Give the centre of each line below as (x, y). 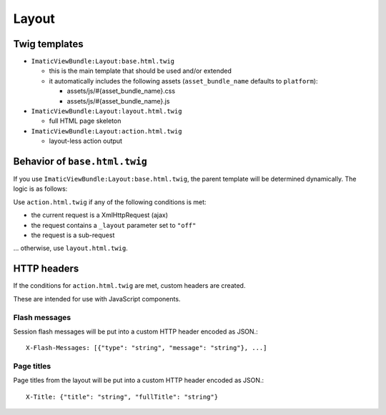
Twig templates (48, 44)
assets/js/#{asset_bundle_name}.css (121, 91)
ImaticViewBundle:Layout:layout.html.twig (107, 111)
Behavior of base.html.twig (80, 161)
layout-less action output (86, 141)
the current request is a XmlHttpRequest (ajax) (99, 215)
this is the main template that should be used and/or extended (140, 71)
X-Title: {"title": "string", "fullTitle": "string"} (122, 397)
